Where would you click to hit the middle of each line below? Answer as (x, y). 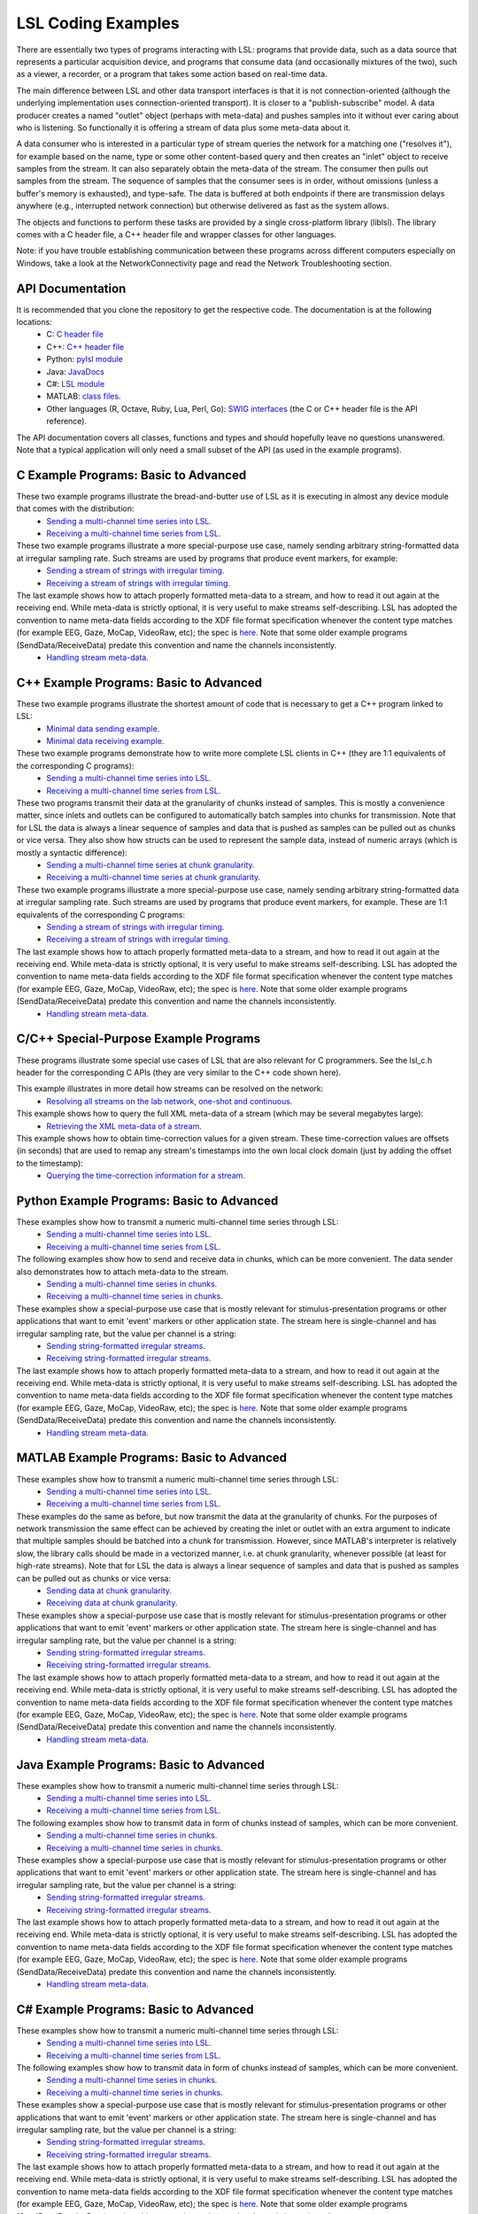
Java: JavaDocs (76, 371)
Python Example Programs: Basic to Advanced (147, 1200)
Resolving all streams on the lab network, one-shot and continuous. (170, 1101)
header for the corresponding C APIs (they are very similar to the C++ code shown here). (179, 1072)
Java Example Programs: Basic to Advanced (141, 1765)
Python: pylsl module (85, 360)
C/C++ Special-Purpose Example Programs (139, 1039)
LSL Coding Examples (98, 23)
